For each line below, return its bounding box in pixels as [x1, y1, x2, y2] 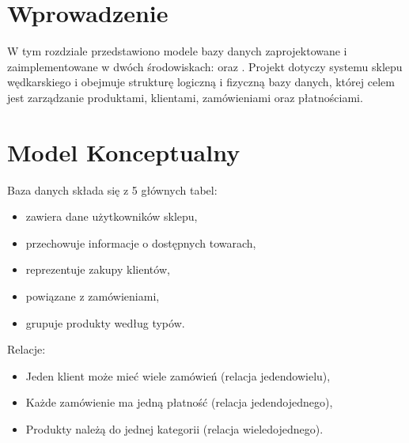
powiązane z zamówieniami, [25, 288, 160, 304]
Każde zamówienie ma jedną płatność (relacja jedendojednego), [25, 394, 333, 411]
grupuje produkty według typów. [25, 314, 185, 331]
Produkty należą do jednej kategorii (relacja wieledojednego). [25, 420, 324, 437]
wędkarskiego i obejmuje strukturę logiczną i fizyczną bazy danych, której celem [7, 74, 395, 90]
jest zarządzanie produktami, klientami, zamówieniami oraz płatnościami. [7, 89, 363, 105]
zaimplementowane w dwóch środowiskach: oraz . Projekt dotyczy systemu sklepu [7, 58, 403, 74]
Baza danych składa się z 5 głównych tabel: [7, 181, 218, 198]
